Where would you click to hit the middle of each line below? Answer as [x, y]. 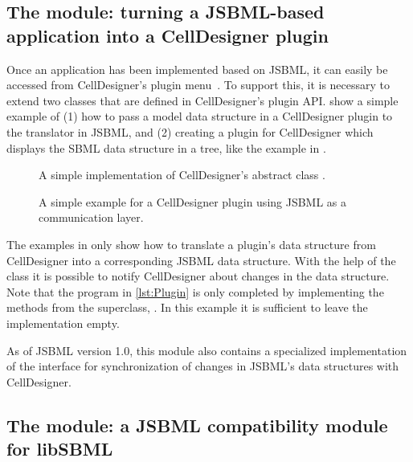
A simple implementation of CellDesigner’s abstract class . [182, 175]
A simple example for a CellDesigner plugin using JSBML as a [193, 201]
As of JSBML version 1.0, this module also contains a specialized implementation [207, 350]
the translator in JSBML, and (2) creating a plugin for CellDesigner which [190, 131]
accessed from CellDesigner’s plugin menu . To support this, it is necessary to [198, 85]
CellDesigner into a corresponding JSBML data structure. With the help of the [201, 260]
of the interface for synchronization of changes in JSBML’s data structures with [203, 366]
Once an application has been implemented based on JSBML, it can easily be [197, 69]
